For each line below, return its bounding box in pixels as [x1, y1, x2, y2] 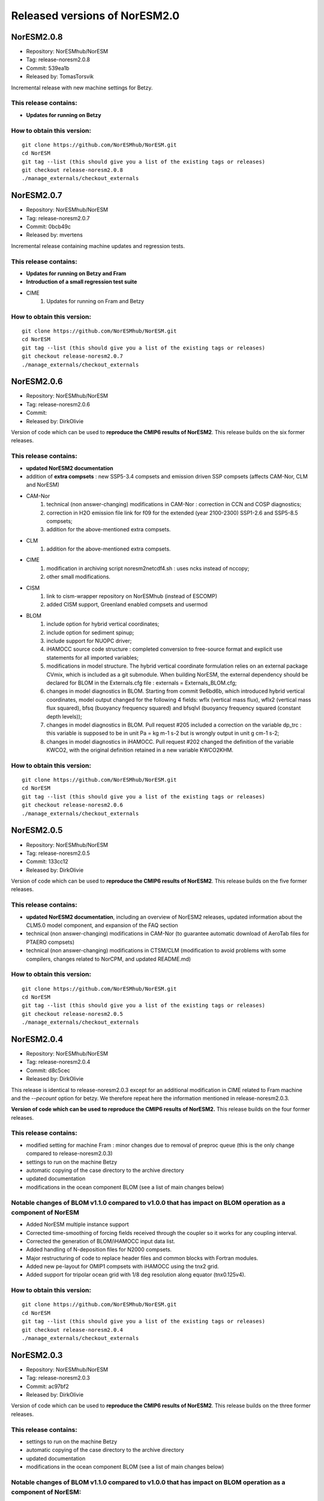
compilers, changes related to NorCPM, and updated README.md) [26, 955, 191, 962]
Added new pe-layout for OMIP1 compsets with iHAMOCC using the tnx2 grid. [26, 1263, 219, 1270]
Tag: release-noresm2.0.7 [26, 214, 90, 222]
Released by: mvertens [26, 231, 83, 238]
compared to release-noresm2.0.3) [26, 1150, 113, 1157]
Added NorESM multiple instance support [26, 1221, 129, 1228]
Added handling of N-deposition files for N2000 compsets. [26, 1246, 172, 1253]
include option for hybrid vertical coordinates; [46, 620, 160, 627]
